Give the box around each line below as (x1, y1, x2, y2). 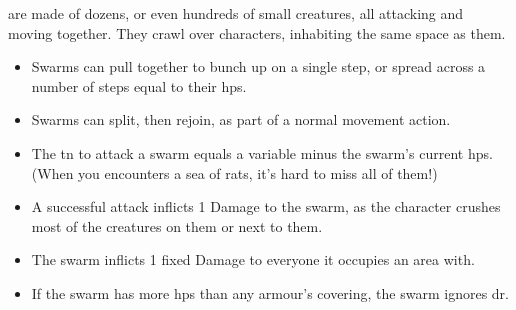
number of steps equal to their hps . (31, 75, 247, 96)
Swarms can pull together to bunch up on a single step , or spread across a (31, 56, 486, 77)
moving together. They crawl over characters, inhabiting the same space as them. (8, 22, 506, 43)
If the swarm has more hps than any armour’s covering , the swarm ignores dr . (31, 282, 509, 303)
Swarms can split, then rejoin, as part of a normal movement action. (31, 109, 451, 130)
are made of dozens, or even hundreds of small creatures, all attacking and (8, 3, 464, 23)
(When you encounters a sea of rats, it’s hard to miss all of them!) (31, 162, 438, 183)
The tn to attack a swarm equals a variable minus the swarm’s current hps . (31, 142, 493, 163)
